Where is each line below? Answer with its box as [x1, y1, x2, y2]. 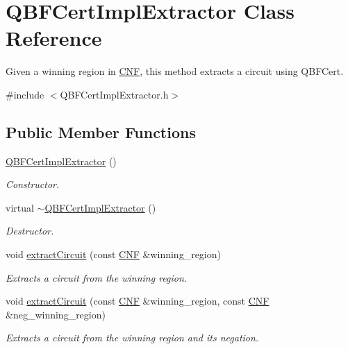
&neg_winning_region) [6, 307, 106, 321]
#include [6, 87, 44, 101]
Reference [6, 24, 102, 52]
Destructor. [6, 223, 54, 238]
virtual [6, 200, 34, 214]
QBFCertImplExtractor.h [60, 87, 169, 101]
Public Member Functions [6, 121, 196, 142]
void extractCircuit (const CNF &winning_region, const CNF [6, 293, 270, 308]
